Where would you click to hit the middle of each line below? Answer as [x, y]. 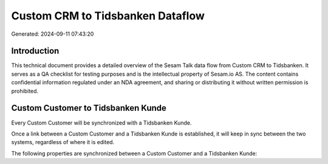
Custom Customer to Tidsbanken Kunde [89, 108]
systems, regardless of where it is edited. [63, 142]
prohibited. [25, 91]
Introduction [35, 51]
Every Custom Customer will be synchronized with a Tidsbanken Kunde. [101, 123]
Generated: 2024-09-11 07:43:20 [53, 34]
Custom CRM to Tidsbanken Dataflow [108, 16]
